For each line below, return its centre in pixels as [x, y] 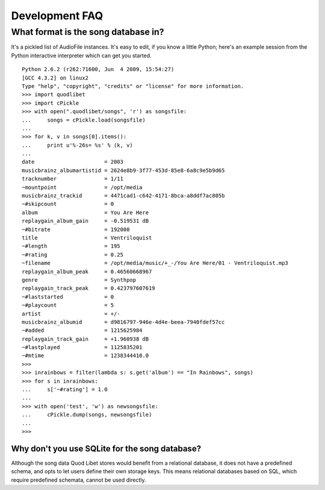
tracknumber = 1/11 [73, 179]
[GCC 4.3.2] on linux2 [55, 78]
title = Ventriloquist [87, 237]
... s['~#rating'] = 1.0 [65, 389]
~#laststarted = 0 [68, 297]
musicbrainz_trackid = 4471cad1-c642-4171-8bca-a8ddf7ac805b [123, 196]
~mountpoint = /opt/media [82, 187]
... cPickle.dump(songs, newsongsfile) [87, 415]
